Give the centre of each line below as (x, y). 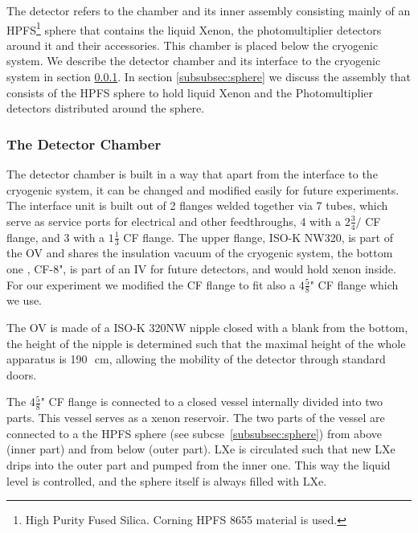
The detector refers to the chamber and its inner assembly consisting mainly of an (209, 10)
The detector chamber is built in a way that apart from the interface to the (192, 174)
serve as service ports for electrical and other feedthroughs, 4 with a (174, 221)
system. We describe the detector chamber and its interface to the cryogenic (194, 61)
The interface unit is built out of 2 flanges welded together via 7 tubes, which (197, 205)
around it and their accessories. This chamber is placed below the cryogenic (193, 45)
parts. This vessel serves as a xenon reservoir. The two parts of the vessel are (196, 418)
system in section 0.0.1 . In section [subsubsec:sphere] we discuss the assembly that (209, 77)
